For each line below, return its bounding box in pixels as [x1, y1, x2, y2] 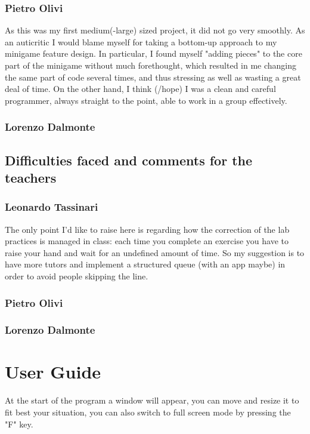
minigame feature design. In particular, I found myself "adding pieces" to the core [5, 47, 302, 60]
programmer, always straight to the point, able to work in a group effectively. [5, 94, 287, 106]
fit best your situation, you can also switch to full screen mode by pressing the [5, 405, 291, 418]
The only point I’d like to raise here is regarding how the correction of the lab [5, 223, 290, 235]
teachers [5, 168, 57, 186]
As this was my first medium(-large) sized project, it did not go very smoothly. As [5, 24, 305, 36]
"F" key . [5, 417, 33, 430]
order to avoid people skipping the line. [5, 269, 148, 282]
